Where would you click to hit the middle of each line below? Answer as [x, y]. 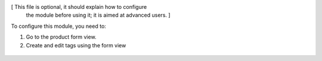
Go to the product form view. [61, 37]
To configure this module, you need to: [59, 26]
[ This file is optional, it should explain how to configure [79, 7]
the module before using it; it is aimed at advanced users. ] [98, 15]
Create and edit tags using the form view [76, 45]
